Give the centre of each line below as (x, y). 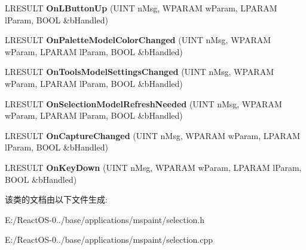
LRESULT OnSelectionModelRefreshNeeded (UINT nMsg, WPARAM (143, 103)
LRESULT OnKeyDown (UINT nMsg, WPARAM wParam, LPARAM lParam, (153, 167)
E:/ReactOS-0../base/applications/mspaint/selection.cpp (109, 240)
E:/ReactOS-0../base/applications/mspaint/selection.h (105, 219)
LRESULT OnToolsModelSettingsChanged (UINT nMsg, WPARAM (139, 72)
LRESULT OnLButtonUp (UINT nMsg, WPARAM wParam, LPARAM (141, 8)
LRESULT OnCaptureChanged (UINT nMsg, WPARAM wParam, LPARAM (153, 135)
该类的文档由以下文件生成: (56, 199)
